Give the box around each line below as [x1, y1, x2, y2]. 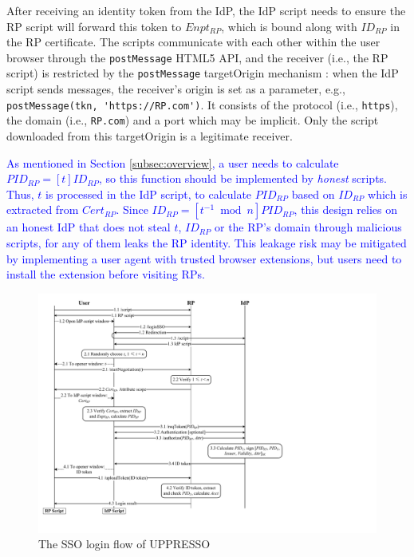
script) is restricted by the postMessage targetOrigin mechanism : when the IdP [6, 65, 399, 81]
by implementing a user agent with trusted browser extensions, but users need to [6, 250, 402, 267]
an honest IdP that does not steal [6, 219, 171, 235]
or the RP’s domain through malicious [214, 219, 402, 235]
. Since [116, 201, 148, 218]
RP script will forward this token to [6, 18, 182, 34]
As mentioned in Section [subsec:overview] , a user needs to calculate [6, 154, 339, 171]
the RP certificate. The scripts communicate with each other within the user [6, 34, 380, 50]
